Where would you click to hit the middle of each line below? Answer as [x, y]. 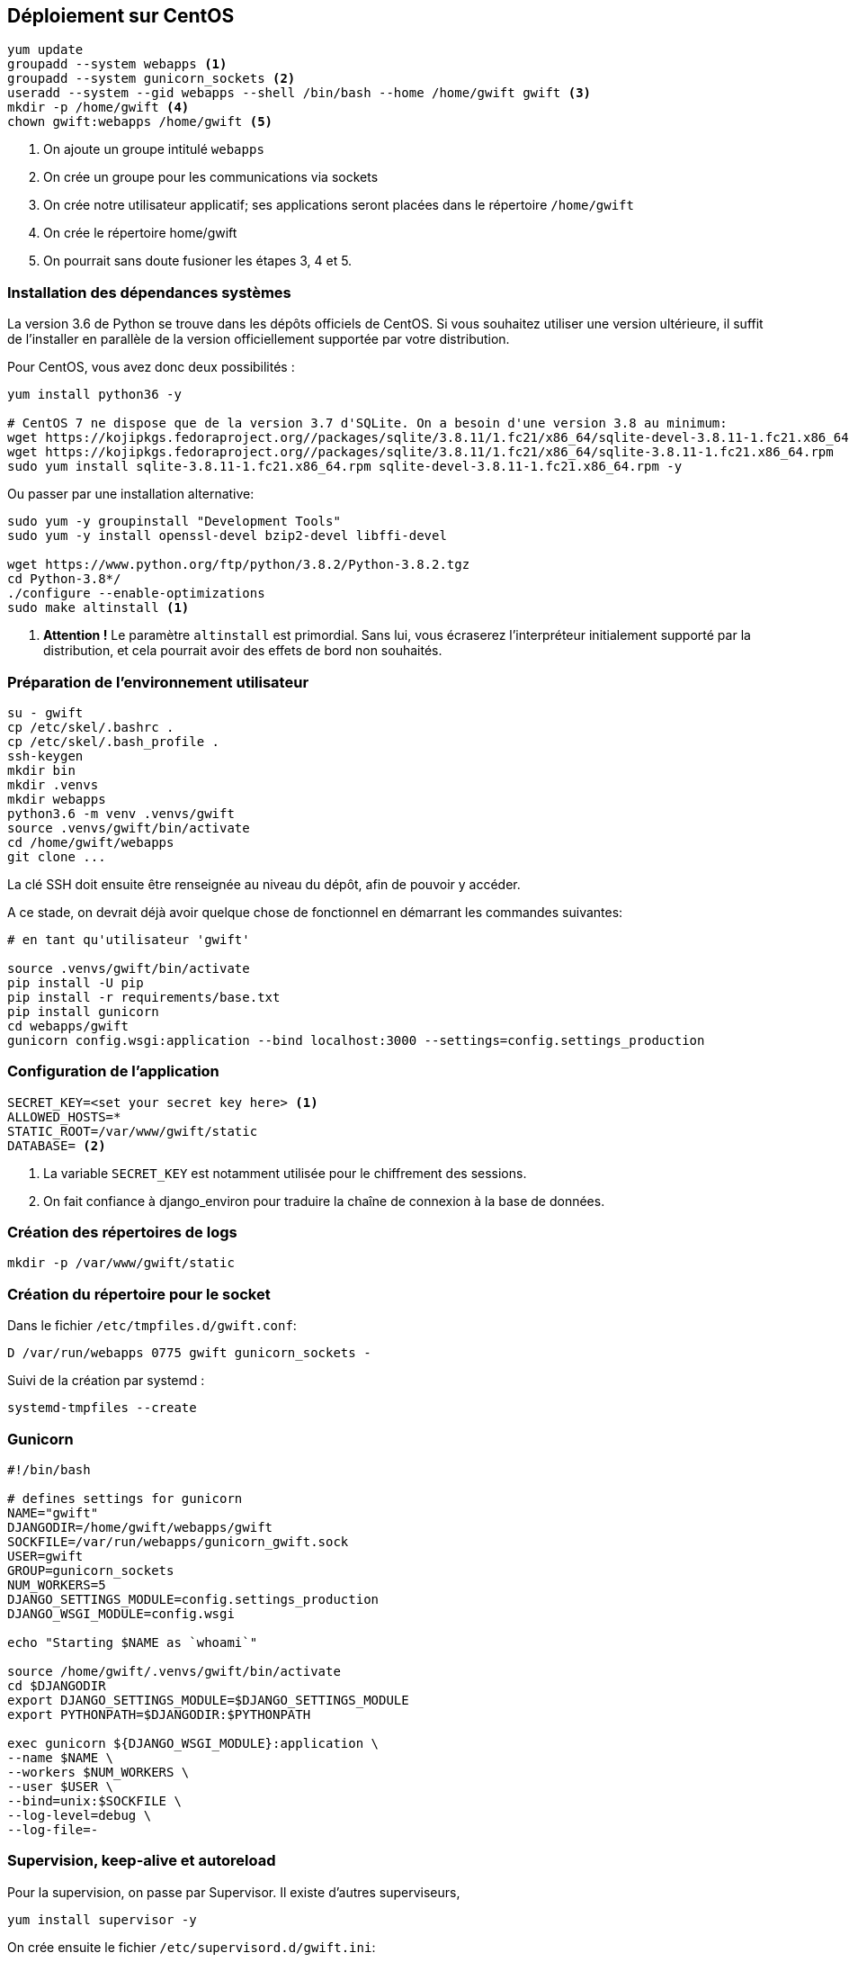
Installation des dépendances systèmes [149, 292]
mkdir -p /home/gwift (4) [98, 108]
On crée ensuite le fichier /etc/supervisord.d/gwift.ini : [192, 1947]
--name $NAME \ [61, 1757]
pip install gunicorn [83, 1011]
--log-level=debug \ [80, 1815]
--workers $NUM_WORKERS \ [98, 1772]
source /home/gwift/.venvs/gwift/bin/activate [174, 1671]
